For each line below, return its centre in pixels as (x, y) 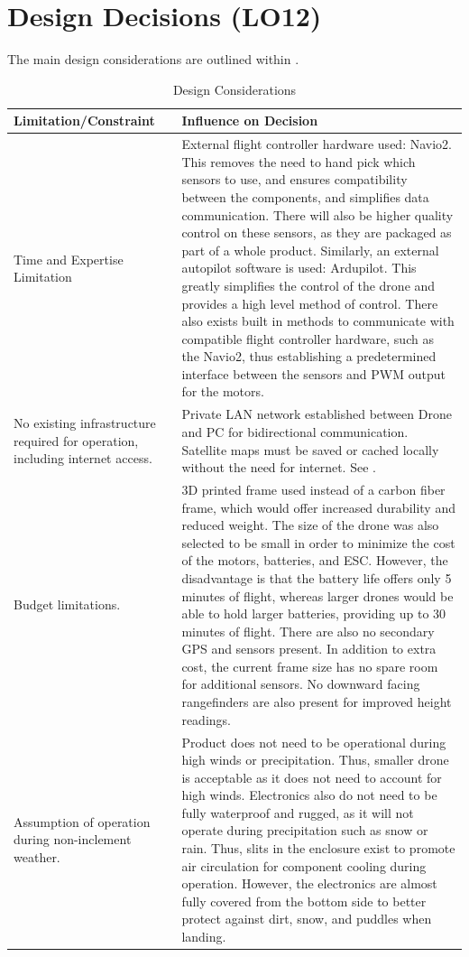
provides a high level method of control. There (310, 303)
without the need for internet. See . (279, 467)
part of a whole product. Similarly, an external (310, 250)
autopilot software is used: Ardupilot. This (299, 268)
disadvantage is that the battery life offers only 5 (317, 577)
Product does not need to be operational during (314, 742)
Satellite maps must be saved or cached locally (310, 449)
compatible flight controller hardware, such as (308, 338)
